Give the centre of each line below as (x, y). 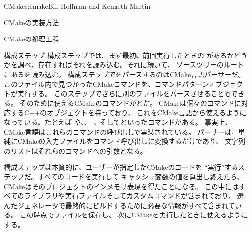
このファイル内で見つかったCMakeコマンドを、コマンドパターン (107, 84)
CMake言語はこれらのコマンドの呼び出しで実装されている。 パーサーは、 (121, 131)
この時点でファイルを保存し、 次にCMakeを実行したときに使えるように (134, 215)
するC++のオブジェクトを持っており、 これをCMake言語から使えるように (128, 112)
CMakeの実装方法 (32, 22)
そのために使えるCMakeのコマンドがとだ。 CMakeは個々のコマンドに (130, 103)
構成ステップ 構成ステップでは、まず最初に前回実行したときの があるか (119, 55)
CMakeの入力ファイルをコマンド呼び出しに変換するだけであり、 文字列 (131, 141)
